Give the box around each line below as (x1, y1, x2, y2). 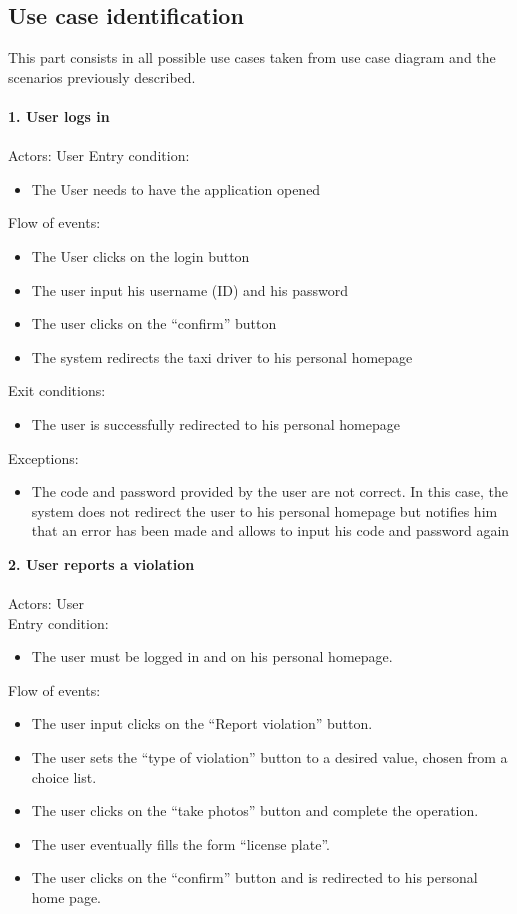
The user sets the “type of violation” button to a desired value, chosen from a (31, 747, 508, 768)
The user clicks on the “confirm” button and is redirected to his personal (31, 867, 478, 888)
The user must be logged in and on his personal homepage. (31, 646, 393, 667)
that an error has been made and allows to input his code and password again (31, 520, 510, 541)
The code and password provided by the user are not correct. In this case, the (31, 481, 508, 502)
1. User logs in (8, 105, 110, 126)
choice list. (31, 766, 97, 787)
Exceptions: (8, 447, 79, 468)
